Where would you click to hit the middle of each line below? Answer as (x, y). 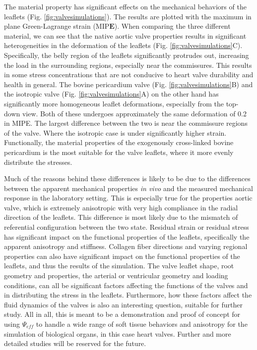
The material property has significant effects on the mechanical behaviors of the (125, 6)
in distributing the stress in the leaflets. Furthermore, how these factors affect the (128, 295)
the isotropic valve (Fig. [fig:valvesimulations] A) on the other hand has (111, 94)
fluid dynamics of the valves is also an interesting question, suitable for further (123, 304)
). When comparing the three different (172, 26)
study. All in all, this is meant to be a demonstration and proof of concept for (122, 314)
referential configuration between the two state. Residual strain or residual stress (127, 227)
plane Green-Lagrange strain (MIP (57, 26)
